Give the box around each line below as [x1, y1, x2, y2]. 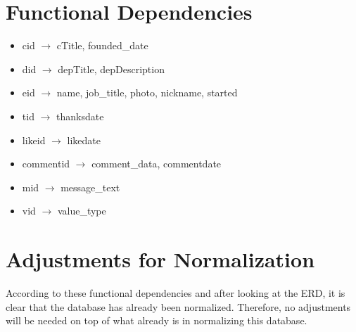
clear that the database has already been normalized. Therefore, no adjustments [6, 299, 351, 314]
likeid [22, 132, 46, 147]
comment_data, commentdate [91, 156, 222, 171]
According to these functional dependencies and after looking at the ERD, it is [6, 286, 345, 300]
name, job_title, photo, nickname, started [56, 85, 238, 100]
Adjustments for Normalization [6, 245, 315, 274]
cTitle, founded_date [56, 38, 148, 53]
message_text [61, 179, 120, 194]
